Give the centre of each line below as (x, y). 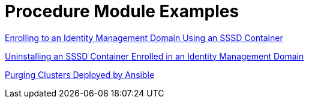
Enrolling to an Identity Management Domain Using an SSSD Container (144, 38)
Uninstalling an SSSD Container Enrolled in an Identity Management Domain (154, 56)
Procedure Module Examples (122, 11)
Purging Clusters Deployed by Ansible (80, 74)
